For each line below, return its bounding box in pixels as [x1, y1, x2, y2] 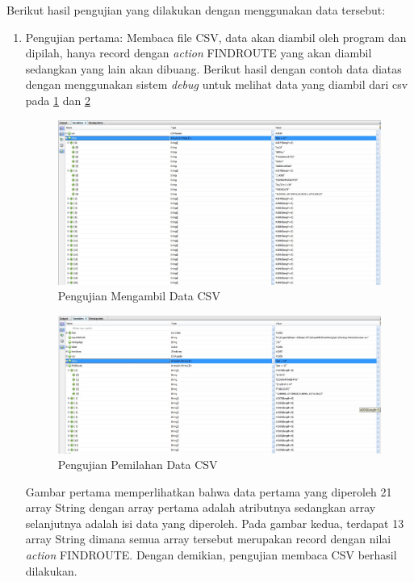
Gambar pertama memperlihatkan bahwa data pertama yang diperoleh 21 [25, 483, 392, 500]
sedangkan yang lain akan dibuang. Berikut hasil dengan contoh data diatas [25, 60, 402, 77]
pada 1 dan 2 [25, 91, 90, 108]
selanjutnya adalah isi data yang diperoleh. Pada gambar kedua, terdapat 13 [25, 514, 404, 531]
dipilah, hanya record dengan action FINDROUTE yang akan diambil [25, 44, 372, 61]
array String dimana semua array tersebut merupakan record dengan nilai [25, 530, 391, 547]
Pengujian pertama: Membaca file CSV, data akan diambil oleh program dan [25, 28, 407, 45]
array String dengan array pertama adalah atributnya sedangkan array [25, 499, 376, 516]
